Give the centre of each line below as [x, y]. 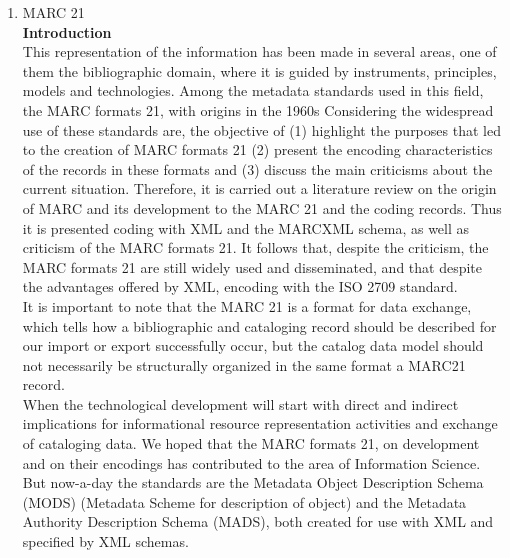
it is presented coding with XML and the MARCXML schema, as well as [246, 227]
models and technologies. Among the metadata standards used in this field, [253, 90]
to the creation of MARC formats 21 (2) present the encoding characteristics [257, 149]
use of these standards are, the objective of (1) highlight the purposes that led [261, 129]
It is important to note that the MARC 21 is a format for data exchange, [247, 305]
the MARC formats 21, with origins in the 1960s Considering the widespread [258, 109]
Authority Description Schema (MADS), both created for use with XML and [258, 521]
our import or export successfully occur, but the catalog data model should [253, 345]
